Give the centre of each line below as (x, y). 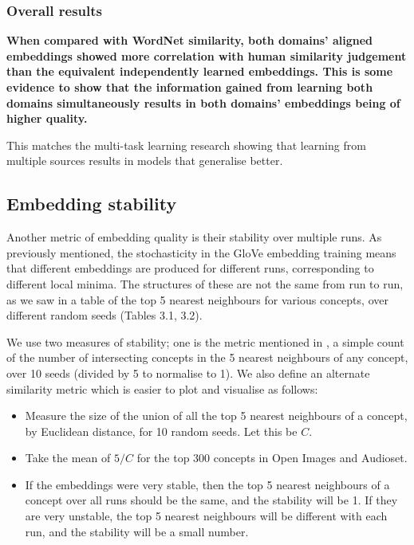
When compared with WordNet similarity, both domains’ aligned (189, 40)
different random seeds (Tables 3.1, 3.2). (104, 315)
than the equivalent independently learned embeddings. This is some (200, 71)
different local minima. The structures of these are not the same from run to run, (205, 283)
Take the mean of (68, 458)
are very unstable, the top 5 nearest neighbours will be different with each (206, 516)
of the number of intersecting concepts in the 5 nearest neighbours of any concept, (207, 357)
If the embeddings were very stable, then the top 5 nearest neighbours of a (207, 484)
